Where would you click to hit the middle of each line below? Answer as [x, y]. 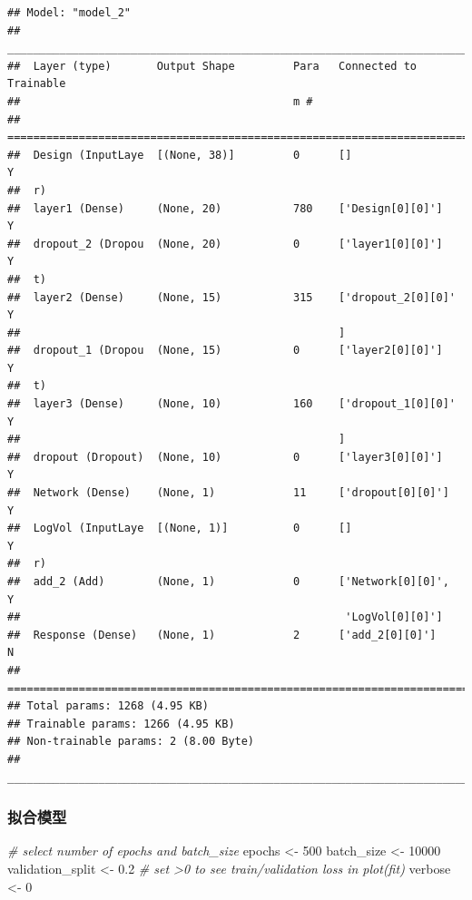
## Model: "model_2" [69, 13]
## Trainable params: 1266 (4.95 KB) [121, 724]
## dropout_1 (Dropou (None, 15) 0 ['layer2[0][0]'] [225, 351]
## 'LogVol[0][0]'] [225, 617]
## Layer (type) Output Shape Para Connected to [212, 66]
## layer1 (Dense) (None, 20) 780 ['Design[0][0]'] [225, 208]
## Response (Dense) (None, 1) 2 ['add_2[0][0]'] [222, 635]
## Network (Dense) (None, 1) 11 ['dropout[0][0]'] [228, 493]
